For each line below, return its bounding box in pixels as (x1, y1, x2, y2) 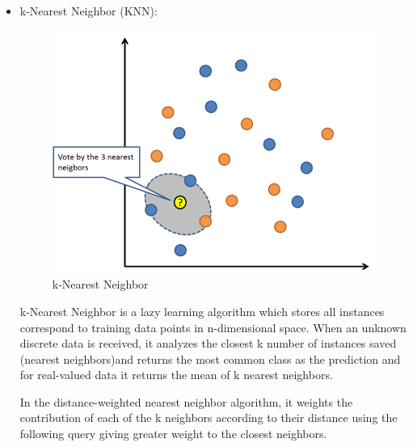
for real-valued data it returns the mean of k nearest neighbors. (19, 366, 333, 383)
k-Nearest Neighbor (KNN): (19, 2, 158, 19)
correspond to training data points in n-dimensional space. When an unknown (19, 318, 407, 335)
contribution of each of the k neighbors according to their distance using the (19, 409, 398, 426)
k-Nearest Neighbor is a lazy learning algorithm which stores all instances (19, 302, 385, 319)
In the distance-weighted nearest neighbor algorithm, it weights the (19, 393, 353, 410)
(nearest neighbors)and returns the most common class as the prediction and (19, 350, 401, 367)
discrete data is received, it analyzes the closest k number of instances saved (19, 335, 397, 352)
